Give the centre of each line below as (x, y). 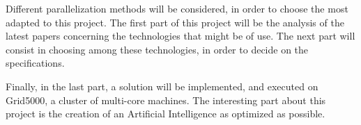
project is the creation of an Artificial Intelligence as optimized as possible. (166, 114)
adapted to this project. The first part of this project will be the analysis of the (175, 22)
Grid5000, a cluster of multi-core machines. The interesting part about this (166, 100)
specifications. (35, 63)
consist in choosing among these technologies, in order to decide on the (157, 49)
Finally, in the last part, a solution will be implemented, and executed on (162, 86)
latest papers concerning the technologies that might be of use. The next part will (180, 36)
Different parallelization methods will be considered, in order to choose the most (177, 8)
